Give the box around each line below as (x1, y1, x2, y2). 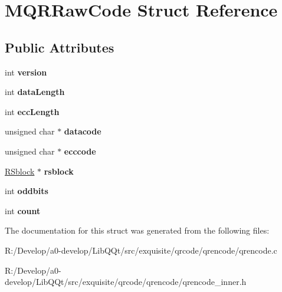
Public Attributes (5, 38, 114, 56)
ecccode (64, 145, 96, 157)
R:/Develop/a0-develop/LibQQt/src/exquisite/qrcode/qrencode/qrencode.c (5, 244, 277, 256)
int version (5, 65, 47, 78)
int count (5, 204, 41, 216)
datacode (64, 125, 101, 137)
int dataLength (5, 86, 65, 98)
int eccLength (5, 105, 60, 117)
